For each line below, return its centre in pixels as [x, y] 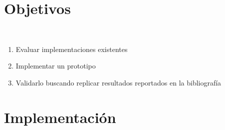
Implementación [60, 117]
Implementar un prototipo [56, 66]
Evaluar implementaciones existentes [72, 49]
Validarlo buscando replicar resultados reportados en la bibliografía [118, 82]
